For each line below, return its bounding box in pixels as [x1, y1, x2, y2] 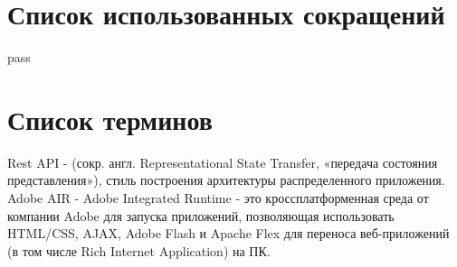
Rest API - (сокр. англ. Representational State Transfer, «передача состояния [7, 152, 438, 171]
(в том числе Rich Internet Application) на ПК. [7, 241, 271, 260]
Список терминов [7, 100, 213, 137]
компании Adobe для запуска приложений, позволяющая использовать [7, 206, 395, 225]
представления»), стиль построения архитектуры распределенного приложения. [7, 170, 445, 189]
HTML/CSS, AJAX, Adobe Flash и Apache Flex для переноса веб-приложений [7, 224, 450, 243]
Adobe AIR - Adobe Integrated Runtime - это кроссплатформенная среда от [7, 189, 429, 207]
